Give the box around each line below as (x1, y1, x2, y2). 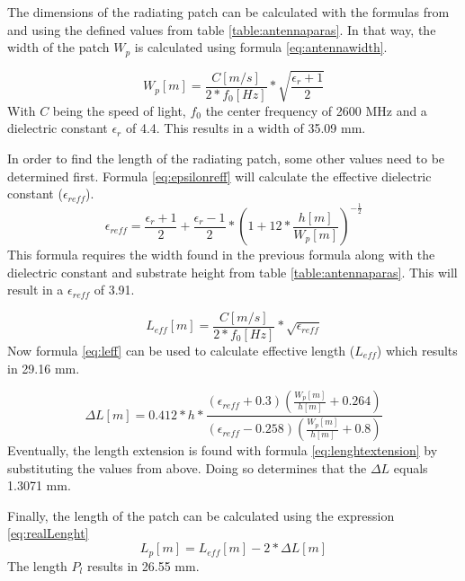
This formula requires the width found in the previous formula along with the (7, 245, 435, 264)
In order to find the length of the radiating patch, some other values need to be (7, 149, 445, 168)
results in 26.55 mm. (86, 556, 200, 575)
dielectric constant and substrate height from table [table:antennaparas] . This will (7, 262, 458, 281)
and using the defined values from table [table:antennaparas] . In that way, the (7, 20, 436, 39)
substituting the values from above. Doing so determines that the (7, 458, 367, 477)
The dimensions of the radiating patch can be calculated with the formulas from (7, 3, 450, 21)
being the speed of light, (52, 101, 186, 119)
